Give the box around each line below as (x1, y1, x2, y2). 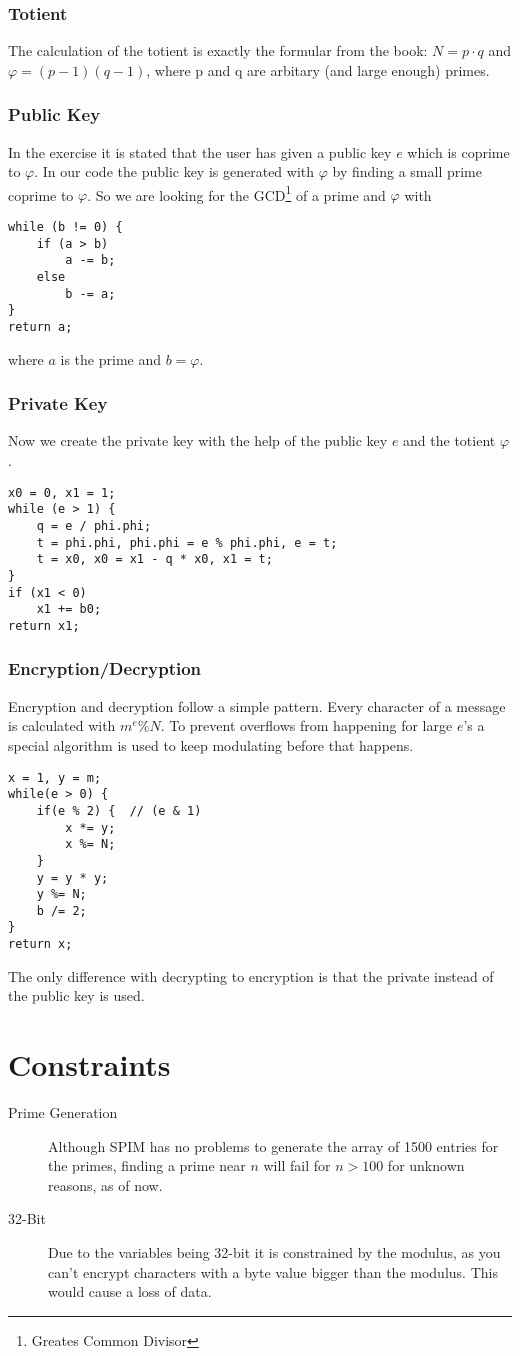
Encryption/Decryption (8, 656, 202, 681)
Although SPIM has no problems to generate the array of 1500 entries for (48, 1135, 499, 1156)
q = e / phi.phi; (36, 518, 152, 533)
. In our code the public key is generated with (34, 161, 315, 182)
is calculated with (8, 715, 116, 736)
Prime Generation (8, 1102, 118, 1123)
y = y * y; (36, 870, 109, 885)
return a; (8, 320, 73, 334)
